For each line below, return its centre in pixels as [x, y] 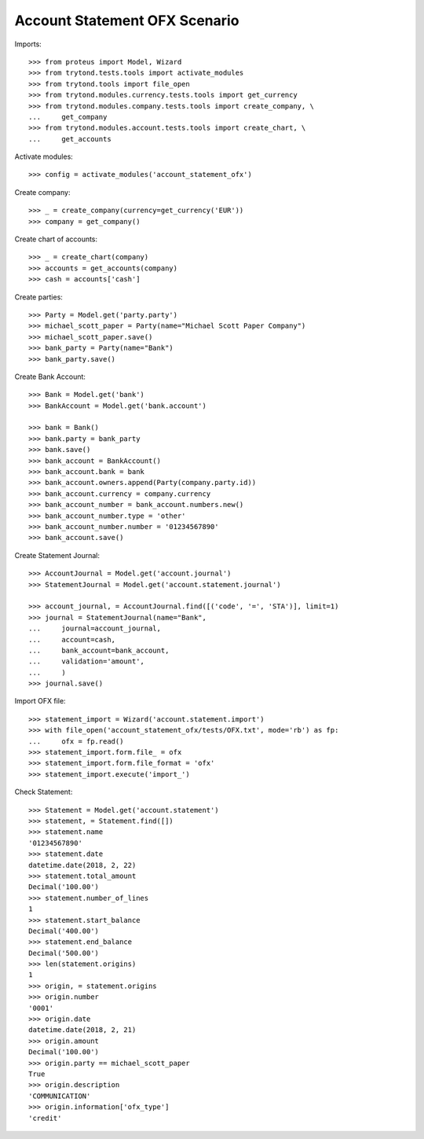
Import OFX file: [40, 701]
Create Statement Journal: [57, 555]
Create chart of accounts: [56, 239]
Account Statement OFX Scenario [127, 20]
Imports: [28, 44]
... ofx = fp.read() [76, 741]
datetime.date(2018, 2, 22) [82, 865]
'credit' [45, 1118]
